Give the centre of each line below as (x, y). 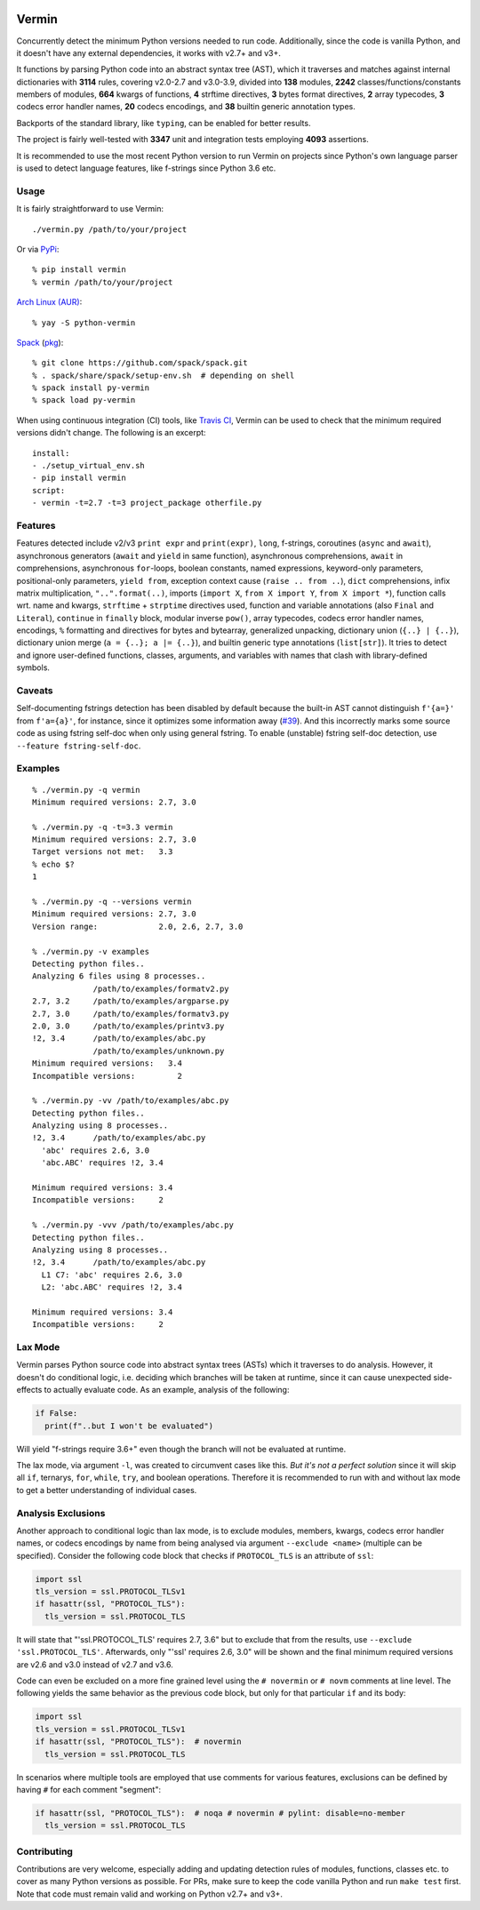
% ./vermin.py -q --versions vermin (112, 902)
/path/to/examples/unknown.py (159, 1051)
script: (49, 490)
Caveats (35, 691)
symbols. (33, 667)
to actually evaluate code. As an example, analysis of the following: (167, 1390)
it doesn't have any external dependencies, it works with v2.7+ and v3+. (149, 52)
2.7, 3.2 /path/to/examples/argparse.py (131, 1001)
